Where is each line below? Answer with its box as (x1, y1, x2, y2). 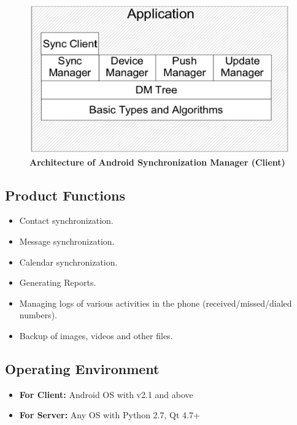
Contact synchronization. (19, 214, 114, 227)
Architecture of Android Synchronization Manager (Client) (29, 155, 285, 168)
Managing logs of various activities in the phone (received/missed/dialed (19, 296, 292, 309)
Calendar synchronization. (19, 255, 118, 268)
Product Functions (5, 185, 126, 204)
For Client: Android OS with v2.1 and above (19, 388, 193, 400)
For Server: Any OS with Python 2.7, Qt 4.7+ (19, 408, 200, 421)
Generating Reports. (19, 276, 96, 289)
